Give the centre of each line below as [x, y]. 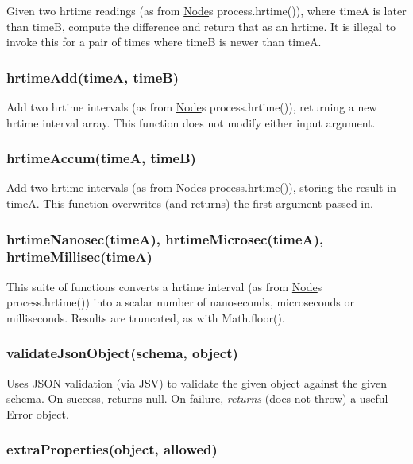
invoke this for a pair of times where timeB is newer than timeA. [164, 42]
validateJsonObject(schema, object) [122, 353]
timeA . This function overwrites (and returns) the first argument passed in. [190, 203]
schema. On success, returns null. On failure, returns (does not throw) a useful [197, 398]
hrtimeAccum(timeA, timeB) [101, 158]
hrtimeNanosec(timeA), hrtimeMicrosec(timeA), [165, 238]
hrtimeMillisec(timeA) [79, 257]
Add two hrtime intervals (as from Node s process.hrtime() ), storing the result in [201, 187]
